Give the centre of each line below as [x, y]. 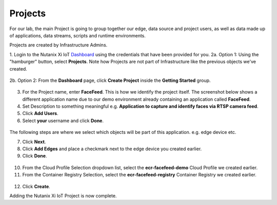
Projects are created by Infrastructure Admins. [58, 45]
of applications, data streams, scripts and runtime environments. [78, 35]
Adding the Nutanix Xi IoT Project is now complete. [63, 196]
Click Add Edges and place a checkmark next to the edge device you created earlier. [112, 149]
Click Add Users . [40, 113]
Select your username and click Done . [63, 121]
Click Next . [34, 142]
